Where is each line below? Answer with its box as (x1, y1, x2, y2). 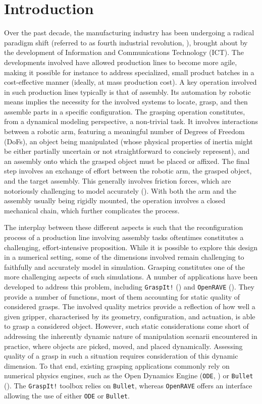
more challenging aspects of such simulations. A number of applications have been (4, 271, 258, 282)
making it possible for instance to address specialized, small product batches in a (4, 67, 254, 77)
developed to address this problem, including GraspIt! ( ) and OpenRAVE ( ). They (4, 281, 255, 292)
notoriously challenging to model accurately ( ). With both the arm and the (4, 185, 236, 196)
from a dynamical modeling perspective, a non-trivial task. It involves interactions (4, 116, 258, 127)
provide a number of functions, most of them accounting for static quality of (4, 291, 240, 302)
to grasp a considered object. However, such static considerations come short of (4, 321, 249, 331)
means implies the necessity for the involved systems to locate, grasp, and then (4, 96, 248, 107)
